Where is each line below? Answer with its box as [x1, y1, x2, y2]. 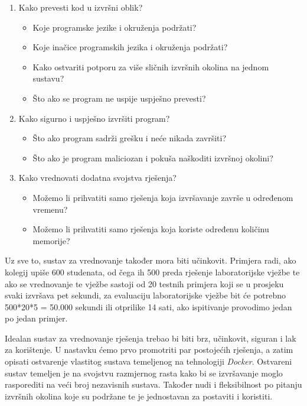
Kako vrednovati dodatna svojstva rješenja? [18, 171, 177, 184]
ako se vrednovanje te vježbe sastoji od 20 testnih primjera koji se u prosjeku [5, 277, 284, 290]
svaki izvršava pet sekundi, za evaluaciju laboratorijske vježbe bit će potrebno [5, 289, 286, 301]
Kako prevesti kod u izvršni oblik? [18, 1, 143, 13]
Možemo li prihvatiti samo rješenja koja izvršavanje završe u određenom [32, 191, 293, 203]
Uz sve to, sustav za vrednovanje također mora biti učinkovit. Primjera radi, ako [5, 254, 296, 267]
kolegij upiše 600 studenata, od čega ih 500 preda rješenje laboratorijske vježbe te [5, 265, 300, 278]
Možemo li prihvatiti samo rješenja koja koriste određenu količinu [32, 223, 269, 235]
